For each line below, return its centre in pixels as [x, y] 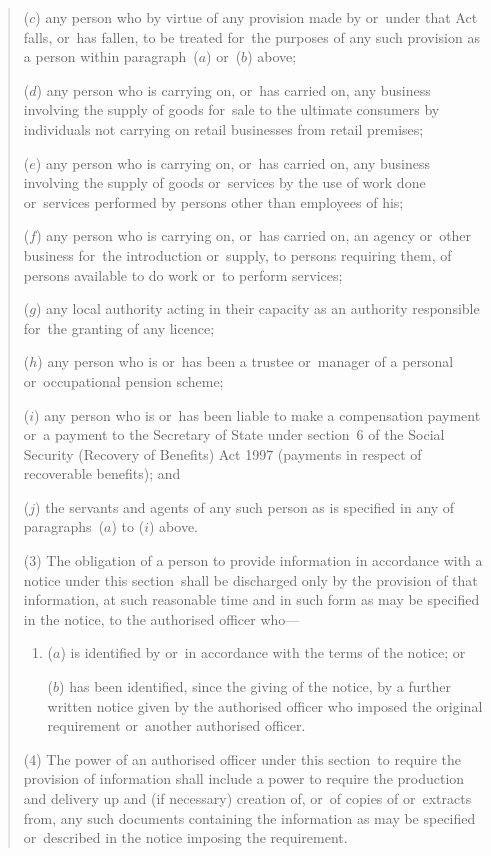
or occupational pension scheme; [123, 380]
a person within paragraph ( [111, 56]
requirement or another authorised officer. [176, 725]
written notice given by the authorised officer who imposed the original [265, 705]
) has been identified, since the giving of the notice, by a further [255, 686]
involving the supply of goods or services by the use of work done [224, 182]
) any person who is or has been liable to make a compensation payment [257, 414]
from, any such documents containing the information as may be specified [249, 817]
